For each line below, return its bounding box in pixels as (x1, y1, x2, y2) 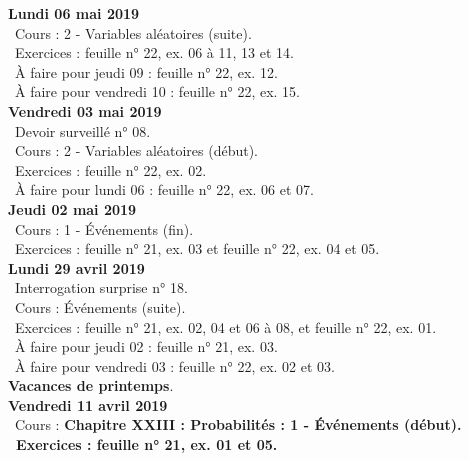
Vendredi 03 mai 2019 (8, 100, 162, 121)
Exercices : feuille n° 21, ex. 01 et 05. (16, 434, 278, 455)
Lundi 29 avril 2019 (8, 257, 145, 278)
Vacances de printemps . (8, 375, 174, 396)
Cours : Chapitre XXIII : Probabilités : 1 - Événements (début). (14, 414, 462, 435)
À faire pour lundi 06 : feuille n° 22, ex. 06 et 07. (14, 179, 314, 200)
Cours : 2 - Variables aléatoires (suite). (14, 22, 252, 43)
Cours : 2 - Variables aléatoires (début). (14, 140, 259, 161)
